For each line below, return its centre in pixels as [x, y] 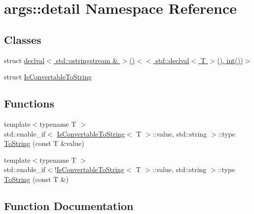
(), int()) [230, 60]
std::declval [172, 60]
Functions [29, 103]
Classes [23, 39]
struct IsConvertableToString [48, 77]
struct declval [24, 60]
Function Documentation [69, 205]
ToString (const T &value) [44, 143]
